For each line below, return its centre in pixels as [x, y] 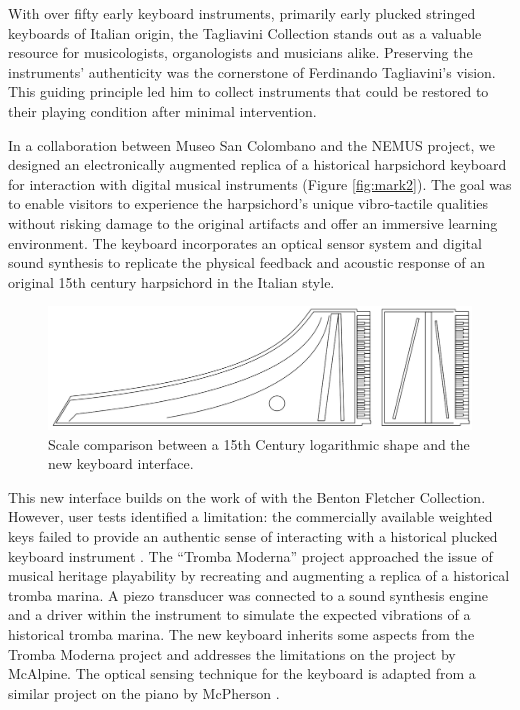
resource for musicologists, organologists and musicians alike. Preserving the [240, 52]
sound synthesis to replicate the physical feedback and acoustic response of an [247, 262]
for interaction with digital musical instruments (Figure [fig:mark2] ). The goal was [260, 183]
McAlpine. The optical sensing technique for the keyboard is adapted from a [242, 673]
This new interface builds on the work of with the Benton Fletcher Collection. [247, 496]
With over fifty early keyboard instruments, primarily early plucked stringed [242, 13]
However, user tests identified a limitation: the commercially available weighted [250, 516]
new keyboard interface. [121, 463]
